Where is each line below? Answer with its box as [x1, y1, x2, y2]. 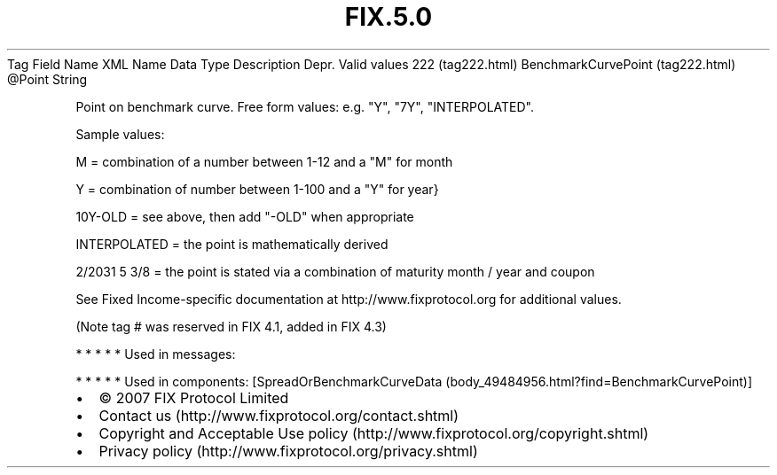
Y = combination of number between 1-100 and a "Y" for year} [75, 181, 439, 197]
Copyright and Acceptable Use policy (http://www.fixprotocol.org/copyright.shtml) [98, 424, 649, 442]
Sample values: [75, 126, 165, 142]
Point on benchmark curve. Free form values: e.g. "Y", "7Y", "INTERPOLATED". [75, 98, 535, 114]
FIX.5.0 [344, 2, 433, 32]
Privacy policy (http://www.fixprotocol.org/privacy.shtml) [98, 441, 478, 460]
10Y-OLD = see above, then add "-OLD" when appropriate [75, 208, 414, 224]
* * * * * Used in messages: [75, 346, 236, 362]
